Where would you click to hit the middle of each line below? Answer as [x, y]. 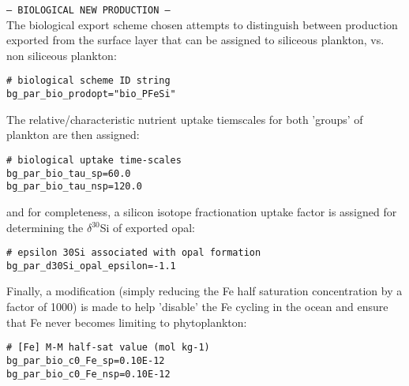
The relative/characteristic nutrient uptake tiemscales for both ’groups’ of [185, 119]
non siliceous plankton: [62, 55]
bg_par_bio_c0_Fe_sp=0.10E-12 [86, 360]
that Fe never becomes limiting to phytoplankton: [127, 322]
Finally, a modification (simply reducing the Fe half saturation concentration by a [204, 291]
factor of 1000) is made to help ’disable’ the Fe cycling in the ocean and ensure [197, 306]
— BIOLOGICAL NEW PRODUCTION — [88, 10]
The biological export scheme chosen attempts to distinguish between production [202, 24]
